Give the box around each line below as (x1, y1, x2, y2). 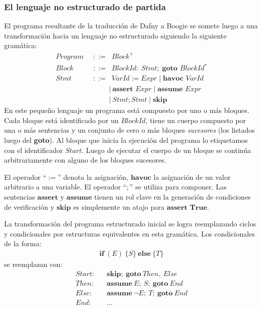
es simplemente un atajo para (73, 201, 165, 212)
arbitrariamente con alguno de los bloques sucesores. (4, 154, 166, 165)
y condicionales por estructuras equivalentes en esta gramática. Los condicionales (4, 228, 255, 239)
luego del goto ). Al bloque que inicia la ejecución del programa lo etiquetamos (4, 134, 248, 145)
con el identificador (4, 144, 63, 155)
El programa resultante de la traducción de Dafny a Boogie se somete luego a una (4, 20, 258, 31)
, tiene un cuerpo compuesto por (145, 114, 246, 125)
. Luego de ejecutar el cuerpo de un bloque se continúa (81, 144, 251, 155)
